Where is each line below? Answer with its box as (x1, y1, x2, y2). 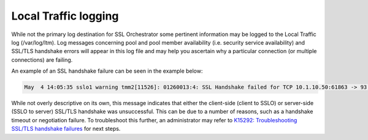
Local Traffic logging (11, 9, 119, 23)
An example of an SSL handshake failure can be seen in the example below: (11, 67, 203, 75)
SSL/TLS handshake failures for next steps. (11, 125, 121, 133)
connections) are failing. (11, 56, 73, 64)
